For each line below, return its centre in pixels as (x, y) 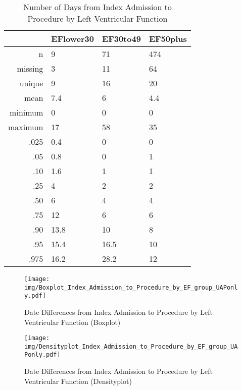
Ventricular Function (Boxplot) (72, 322)
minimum (27, 112)
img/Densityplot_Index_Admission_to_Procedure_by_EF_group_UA (131, 346)
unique (31, 83)
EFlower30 (73, 39)
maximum (26, 127)
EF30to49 (122, 39)
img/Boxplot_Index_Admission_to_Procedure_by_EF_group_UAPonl (131, 287)
